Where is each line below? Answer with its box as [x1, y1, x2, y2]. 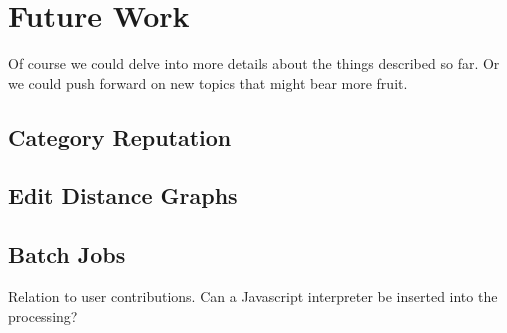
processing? [8, 305, 78, 326]
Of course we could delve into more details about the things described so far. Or [8, 53, 500, 74]
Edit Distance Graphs [8, 180, 238, 211]
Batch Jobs [8, 239, 126, 270]
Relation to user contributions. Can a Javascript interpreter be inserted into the [8, 286, 498, 307]
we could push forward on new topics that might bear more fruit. [8, 72, 408, 93]
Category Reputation [8, 121, 232, 152]
